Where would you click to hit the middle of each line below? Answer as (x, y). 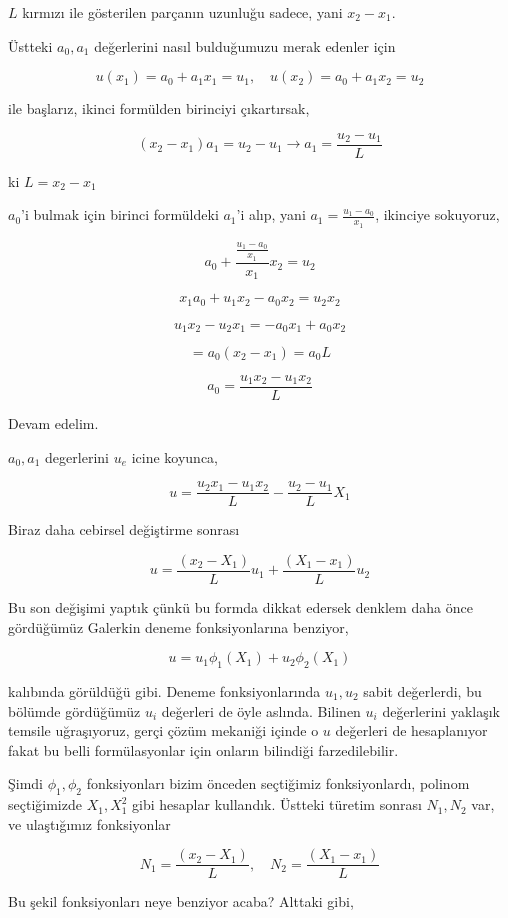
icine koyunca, (174, 456)
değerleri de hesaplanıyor (411, 730)
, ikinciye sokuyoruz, (437, 214)
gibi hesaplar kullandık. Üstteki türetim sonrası (277, 804)
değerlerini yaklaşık (441, 710)
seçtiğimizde (45, 804)
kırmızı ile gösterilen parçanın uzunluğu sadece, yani (182, 12)
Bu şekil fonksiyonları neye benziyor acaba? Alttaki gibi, (181, 901)
